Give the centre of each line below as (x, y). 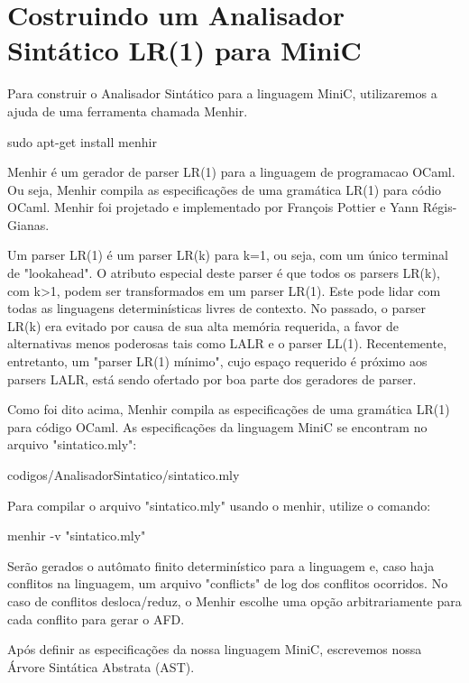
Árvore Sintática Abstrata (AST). (101, 666)
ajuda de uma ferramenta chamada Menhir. (128, 111)
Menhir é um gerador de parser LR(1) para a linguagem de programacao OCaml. (231, 172)
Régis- (440, 207)
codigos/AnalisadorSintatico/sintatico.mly (124, 475)
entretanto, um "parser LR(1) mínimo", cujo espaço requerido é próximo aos (217, 361)
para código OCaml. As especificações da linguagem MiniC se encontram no (217, 426)
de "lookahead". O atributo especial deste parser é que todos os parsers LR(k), (224, 273)
